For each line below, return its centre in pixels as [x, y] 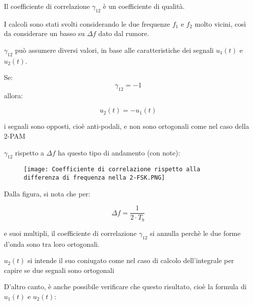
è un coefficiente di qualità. [144, 6]
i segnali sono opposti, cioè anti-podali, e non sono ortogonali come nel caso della [127, 126]
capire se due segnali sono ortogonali [59, 270]
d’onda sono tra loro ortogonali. [52, 244]
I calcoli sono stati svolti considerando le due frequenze [87, 23]
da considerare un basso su [44, 33]
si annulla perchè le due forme [195, 233]
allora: [14, 95]
